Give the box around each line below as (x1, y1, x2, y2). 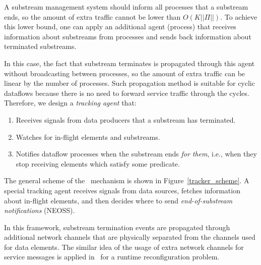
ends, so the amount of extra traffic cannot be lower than (4, 11, 181, 22)
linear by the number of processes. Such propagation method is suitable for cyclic (4, 78, 255, 88)
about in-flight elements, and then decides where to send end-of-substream (4, 195, 233, 205)
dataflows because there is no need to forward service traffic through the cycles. (4, 87, 249, 98)
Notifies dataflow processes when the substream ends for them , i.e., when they (16, 148, 257, 159)
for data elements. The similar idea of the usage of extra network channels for (4, 241, 244, 252)
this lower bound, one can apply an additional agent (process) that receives (4, 21, 236, 32)
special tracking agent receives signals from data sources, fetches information (4, 185, 240, 195)
